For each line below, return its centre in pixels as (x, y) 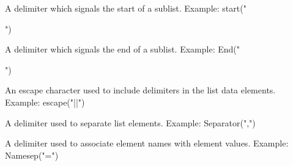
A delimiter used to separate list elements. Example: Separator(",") (130, 122)
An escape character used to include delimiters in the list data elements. (140, 90)
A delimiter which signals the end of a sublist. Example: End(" (122, 49)
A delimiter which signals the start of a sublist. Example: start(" (126, 8)
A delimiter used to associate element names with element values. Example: (147, 143)
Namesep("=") (32, 155)
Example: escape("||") (45, 102)
